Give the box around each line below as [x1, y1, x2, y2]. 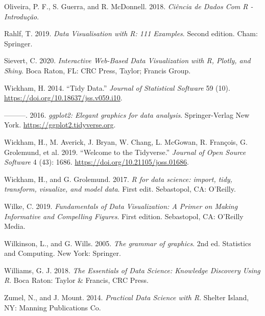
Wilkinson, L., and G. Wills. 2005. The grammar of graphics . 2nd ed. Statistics [4, 238, 251, 248]
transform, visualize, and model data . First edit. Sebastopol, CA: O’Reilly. [4, 183, 236, 194]
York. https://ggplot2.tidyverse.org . [4, 119, 116, 130]
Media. [4, 221, 26, 231]
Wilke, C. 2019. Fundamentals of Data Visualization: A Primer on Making [4, 200, 238, 211]
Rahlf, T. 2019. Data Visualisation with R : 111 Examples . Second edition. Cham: [4, 28, 258, 39]
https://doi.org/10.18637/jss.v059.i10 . [4, 92, 123, 103]
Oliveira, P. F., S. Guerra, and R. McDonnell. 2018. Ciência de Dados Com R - [4, 1, 253, 11]
